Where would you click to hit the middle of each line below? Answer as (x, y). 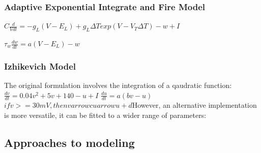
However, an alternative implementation (194, 105)
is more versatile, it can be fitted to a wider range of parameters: (105, 115)
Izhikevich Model (40, 66)
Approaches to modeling (69, 143)
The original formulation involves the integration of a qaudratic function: (118, 85)
